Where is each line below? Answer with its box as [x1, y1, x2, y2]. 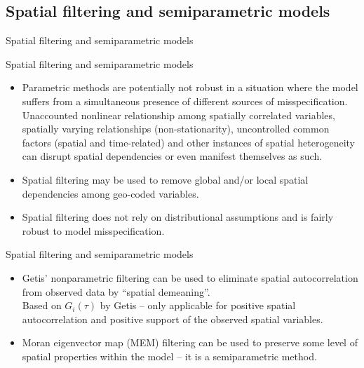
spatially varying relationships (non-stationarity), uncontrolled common [22, 121, 330, 136]
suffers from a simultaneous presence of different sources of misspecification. [22, 93, 348, 108]
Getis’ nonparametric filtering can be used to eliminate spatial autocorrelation [22, 270, 358, 285]
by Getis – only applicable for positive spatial [100, 298, 296, 313]
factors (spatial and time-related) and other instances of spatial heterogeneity [22, 135, 356, 149]
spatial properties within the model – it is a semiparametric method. [22, 348, 317, 363]
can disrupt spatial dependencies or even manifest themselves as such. [22, 149, 323, 163]
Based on [22, 298, 62, 313]
